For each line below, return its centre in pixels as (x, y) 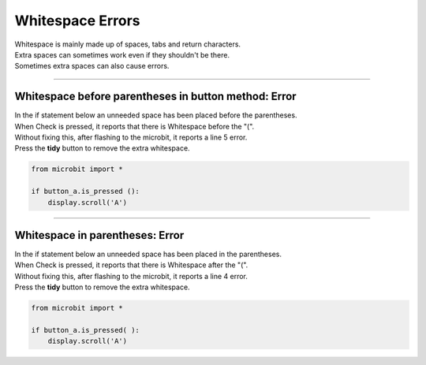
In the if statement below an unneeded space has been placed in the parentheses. (148, 254)
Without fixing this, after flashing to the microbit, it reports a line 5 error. (131, 137)
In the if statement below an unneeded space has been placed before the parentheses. (156, 115)
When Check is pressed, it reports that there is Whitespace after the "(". (131, 265)
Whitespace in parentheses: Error (99, 235)
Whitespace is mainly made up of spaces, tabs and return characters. (127, 44)
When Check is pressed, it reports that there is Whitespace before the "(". (135, 126)
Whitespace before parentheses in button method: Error (155, 97)
